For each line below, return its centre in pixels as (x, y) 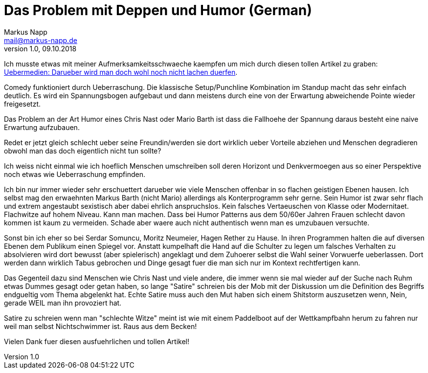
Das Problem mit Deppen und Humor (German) (158, 10)
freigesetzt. (22, 104)
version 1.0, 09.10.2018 (40, 48)
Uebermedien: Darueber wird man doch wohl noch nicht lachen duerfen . (121, 72)
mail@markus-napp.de (41, 40)
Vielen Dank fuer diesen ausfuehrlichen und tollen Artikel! (97, 341)
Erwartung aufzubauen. (42, 127)
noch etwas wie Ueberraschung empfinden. (75, 174)
